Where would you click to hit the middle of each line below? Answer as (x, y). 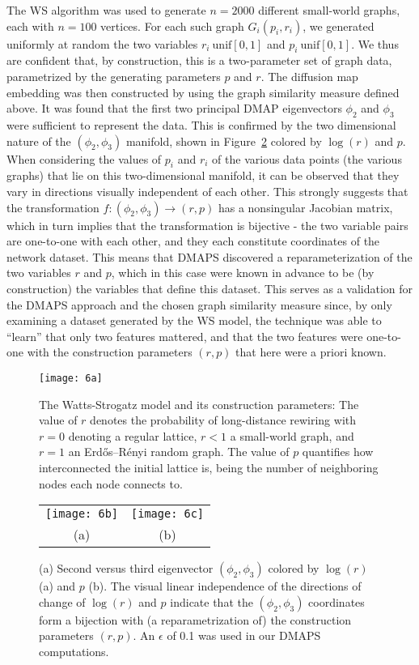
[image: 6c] (168, 514)
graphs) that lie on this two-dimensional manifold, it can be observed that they (203, 175)
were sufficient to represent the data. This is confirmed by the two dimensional (201, 124)
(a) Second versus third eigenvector (126, 568)
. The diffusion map (309, 76)
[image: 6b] (82, 514)
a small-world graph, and (292, 435)
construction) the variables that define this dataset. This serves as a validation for (210, 288)
